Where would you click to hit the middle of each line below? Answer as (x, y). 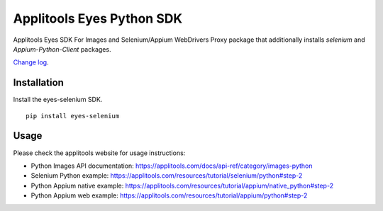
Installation (38, 82)
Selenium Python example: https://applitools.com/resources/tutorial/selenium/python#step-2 (167, 176)
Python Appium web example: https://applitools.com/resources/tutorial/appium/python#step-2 (169, 195)
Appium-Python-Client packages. (62, 49)
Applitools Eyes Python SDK (98, 18)
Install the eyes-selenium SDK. (58, 100)
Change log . (31, 62)
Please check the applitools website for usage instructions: (99, 153)
